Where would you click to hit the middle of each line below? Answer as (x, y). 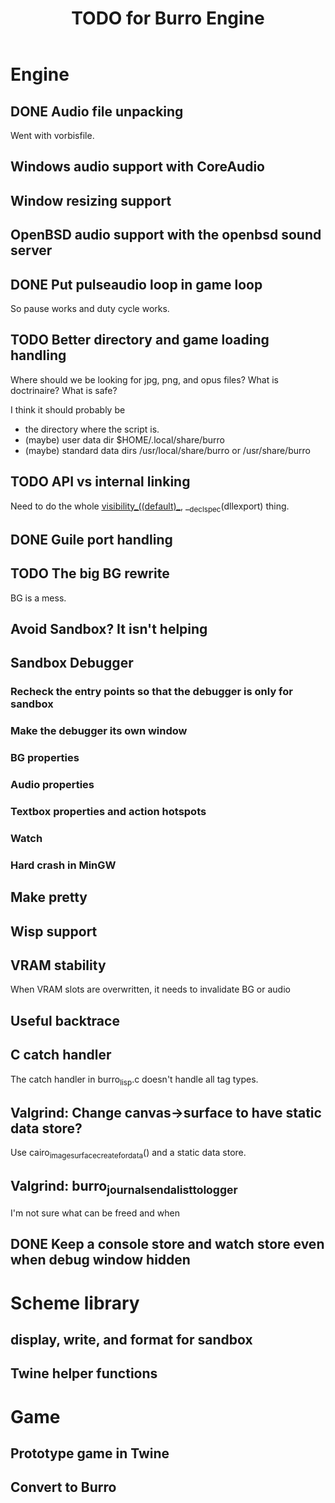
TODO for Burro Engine (168, 18)
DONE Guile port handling (91, 539)
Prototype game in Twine (90, 1453)
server (31, 250)
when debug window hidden (100, 1260)
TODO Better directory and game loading (140, 340)
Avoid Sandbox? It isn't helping (109, 629)
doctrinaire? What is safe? (64, 390)
